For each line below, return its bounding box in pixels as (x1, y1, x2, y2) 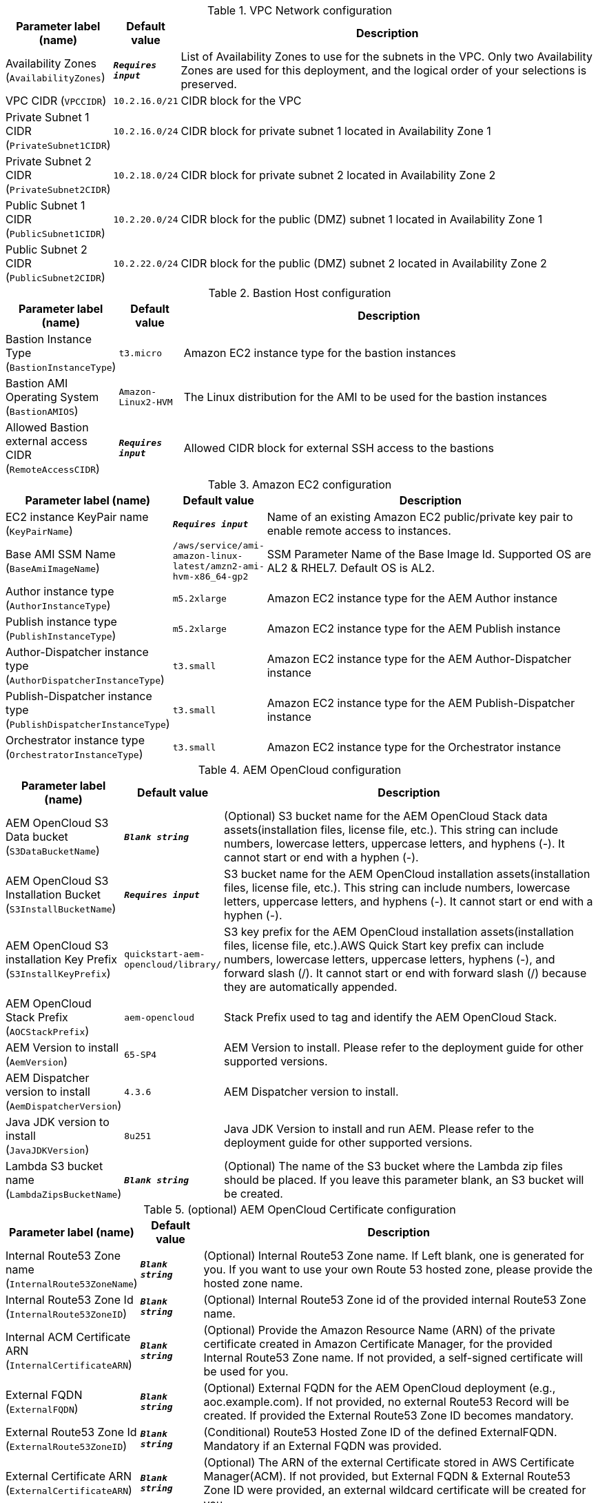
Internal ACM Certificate (6, 1330, 131, 1344)
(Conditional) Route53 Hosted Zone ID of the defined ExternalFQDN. (203, 1425, 557, 1439)
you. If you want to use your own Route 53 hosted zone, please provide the (203, 1262, 593, 1276)
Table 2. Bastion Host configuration (208, 286, 391, 300)
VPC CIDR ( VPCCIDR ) (6, 94, 107, 108)
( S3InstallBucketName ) (6, 901, 116, 915)
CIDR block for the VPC (181, 94, 302, 108)
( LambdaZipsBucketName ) (6, 1187, 122, 1200)
